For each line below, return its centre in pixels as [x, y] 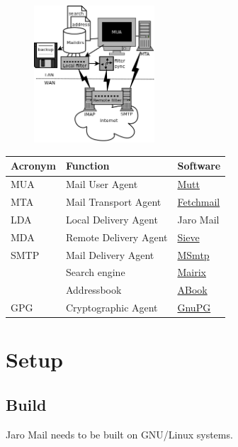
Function [87, 166]
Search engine [95, 272]
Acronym [33, 166]
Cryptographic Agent [112, 308]
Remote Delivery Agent [117, 237]
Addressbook [93, 290]
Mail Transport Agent [113, 202]
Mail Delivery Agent [110, 254]
